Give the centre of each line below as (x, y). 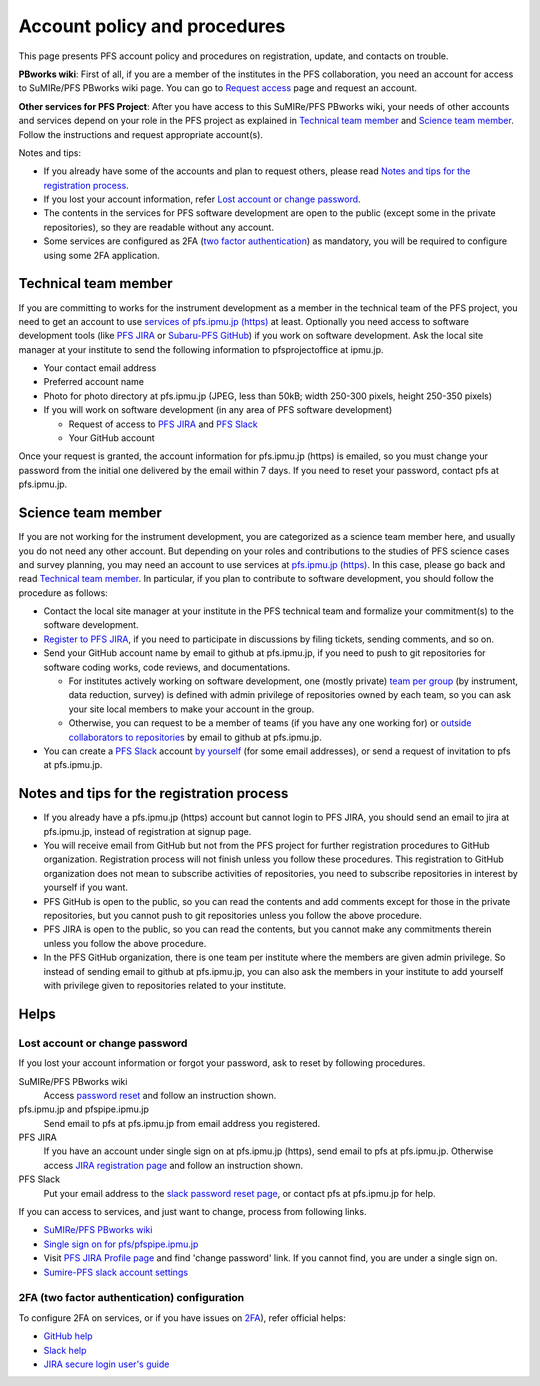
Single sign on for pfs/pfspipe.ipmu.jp (121, 1244)
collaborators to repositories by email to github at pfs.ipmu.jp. (195, 737)
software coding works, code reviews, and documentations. (167, 667)
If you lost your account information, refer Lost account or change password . (202, 199)
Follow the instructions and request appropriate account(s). (141, 134)
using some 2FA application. (101, 255)
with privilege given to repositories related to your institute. (165, 985)
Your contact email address (100, 368)
